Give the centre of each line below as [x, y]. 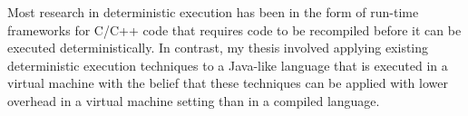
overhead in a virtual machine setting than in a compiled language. [194, 100]
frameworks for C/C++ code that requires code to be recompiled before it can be [234, 29]
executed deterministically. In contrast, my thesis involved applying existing [218, 48]
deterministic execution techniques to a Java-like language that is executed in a [228, 65]
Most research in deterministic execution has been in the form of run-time [213, 12]
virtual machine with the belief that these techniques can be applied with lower [228, 83]
